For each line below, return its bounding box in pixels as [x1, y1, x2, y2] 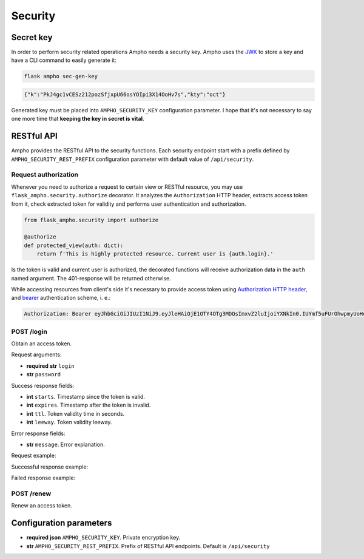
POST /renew [11, 489, 52, 498]
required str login [26, 362, 75, 370]
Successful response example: [11, 463, 89, 470]
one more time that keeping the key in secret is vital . [11, 115, 144, 123]
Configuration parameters [11, 518, 112, 528]
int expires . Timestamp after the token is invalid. [26, 401, 151, 409]
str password [26, 371, 61, 378]
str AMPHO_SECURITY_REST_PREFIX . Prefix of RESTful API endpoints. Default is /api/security [26, 542, 270, 549]
